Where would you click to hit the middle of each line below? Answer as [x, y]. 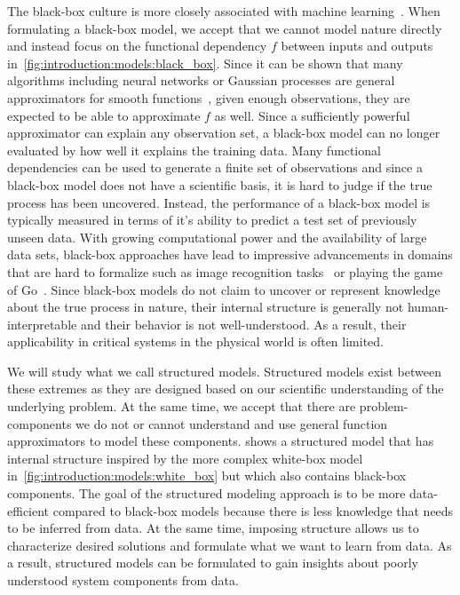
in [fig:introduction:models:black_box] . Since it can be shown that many [205, 63]
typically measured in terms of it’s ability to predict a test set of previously [212, 220]
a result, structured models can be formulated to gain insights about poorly [213, 563]
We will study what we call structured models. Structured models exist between [224, 371]
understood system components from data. [123, 580]
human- [428, 307]
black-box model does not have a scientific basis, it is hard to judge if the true [220, 184]
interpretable [42, 324]
